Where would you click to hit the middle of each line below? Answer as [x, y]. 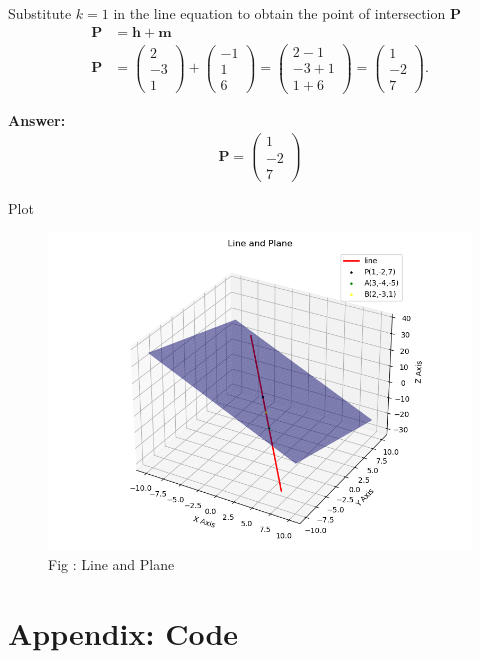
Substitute [40, 13]
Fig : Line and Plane [111, 563]
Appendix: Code [123, 632]
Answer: [37, 119]
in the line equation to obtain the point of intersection [279, 13]
